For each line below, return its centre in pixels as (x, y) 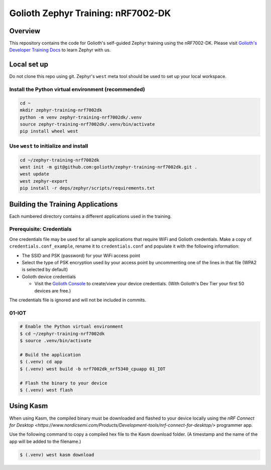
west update (35, 174)
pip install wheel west (49, 131)
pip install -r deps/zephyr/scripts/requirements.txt (87, 188)
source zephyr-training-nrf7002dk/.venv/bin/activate (87, 124)
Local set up (29, 65)
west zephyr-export (44, 181)
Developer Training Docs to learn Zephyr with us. (60, 50)
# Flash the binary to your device (63, 383)
